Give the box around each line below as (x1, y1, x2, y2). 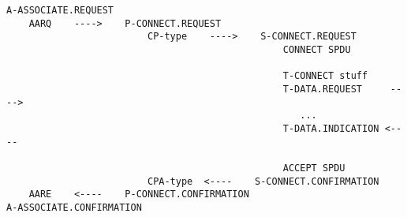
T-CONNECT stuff (282, 70, 368, 82)
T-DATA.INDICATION (282, 122, 379, 134)
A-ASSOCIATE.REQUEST (6, 5, 114, 16)
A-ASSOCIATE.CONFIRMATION (6, 201, 142, 213)
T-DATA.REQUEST (282, 83, 363, 95)
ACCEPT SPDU (282, 162, 345, 174)
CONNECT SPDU (282, 43, 351, 55)
